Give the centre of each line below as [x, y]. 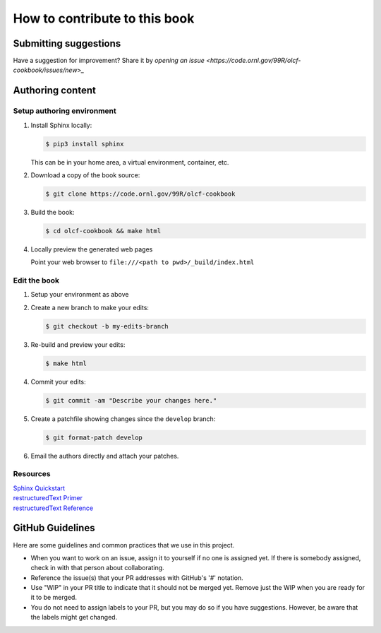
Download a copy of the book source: [85, 175]
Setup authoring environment [65, 111]
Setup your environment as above [80, 295]
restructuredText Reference [53, 508]
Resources [32, 474]
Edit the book [36, 280]
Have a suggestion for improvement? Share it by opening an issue [109, 61]
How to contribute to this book [104, 18]
